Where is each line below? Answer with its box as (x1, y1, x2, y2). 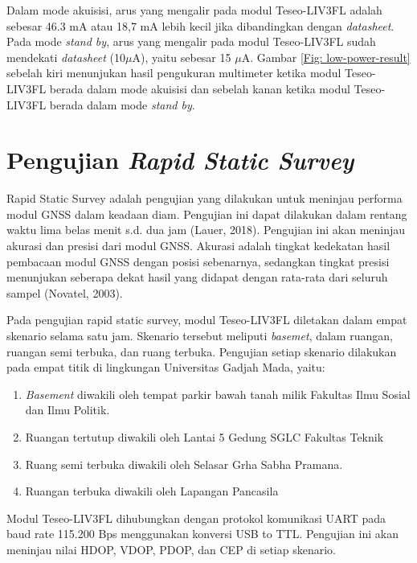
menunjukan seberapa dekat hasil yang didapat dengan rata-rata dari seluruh (6, 269, 388, 286)
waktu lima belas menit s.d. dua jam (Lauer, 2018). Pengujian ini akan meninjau (6, 221, 406, 238)
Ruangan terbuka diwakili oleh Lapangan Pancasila (25, 483, 279, 499)
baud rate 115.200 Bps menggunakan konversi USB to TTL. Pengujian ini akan (6, 525, 399, 542)
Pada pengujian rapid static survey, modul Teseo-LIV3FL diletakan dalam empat (6, 311, 407, 328)
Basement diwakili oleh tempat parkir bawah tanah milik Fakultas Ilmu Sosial (25, 385, 411, 402)
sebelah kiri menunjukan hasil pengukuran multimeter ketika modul (6, 64, 341, 81)
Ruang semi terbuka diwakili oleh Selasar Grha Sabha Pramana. (25, 455, 343, 472)
